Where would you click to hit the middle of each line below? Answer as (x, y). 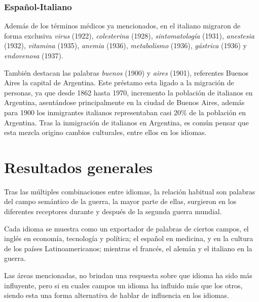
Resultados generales (78, 167)
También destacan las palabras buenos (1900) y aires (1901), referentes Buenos (126, 72)
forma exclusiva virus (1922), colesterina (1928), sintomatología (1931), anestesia (129, 35)
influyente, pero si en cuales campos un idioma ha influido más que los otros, (123, 285)
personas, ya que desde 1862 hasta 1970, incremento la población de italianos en (128, 92)
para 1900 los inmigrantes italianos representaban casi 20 (92, 112)
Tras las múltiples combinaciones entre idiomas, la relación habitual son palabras (130, 191)
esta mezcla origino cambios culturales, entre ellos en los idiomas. (105, 132)
